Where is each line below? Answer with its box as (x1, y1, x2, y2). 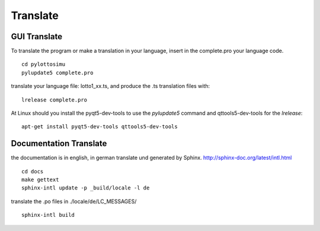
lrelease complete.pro (21, 96, 88, 103)
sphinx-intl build (21, 211, 75, 219)
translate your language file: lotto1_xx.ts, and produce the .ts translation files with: (11, 83, 210, 90)
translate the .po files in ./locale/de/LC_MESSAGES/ (11, 198, 137, 205)
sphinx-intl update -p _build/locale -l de (21, 185, 150, 191)
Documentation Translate (11, 138, 107, 148)
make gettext (21, 176, 59, 183)
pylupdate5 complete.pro (21, 69, 94, 76)
